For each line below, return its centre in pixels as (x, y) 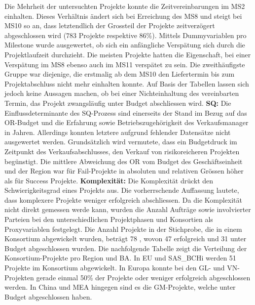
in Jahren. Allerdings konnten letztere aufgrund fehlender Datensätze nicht (118, 132)
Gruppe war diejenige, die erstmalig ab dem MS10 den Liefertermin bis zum (120, 74)
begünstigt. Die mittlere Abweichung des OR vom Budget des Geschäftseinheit (124, 161)
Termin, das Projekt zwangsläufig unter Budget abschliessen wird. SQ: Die (118, 103)
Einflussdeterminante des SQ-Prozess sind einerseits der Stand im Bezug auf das (126, 112)
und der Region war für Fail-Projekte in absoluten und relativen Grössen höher (124, 171)
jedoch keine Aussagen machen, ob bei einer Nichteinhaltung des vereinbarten (122, 93)
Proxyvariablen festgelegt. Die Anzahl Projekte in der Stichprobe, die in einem (123, 229)
